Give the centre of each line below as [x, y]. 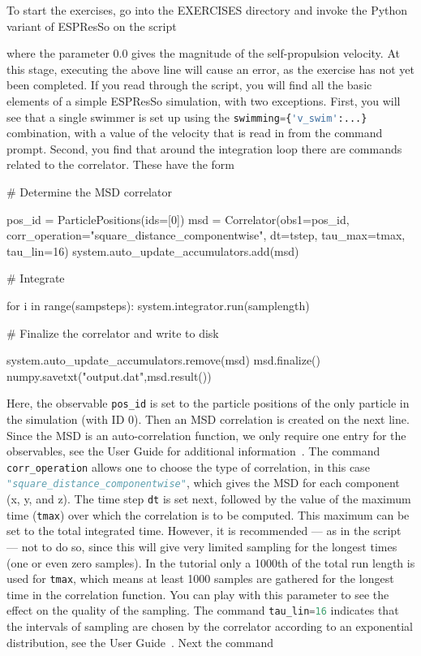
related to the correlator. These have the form [121, 164]
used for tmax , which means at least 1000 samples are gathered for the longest [200, 578]
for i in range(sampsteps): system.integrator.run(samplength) [158, 305]
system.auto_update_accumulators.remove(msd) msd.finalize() [164, 360]
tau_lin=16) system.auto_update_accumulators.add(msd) [153, 250]
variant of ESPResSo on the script [92, 26]
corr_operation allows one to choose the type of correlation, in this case [188, 466]
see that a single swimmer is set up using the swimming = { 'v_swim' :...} [187, 117]
